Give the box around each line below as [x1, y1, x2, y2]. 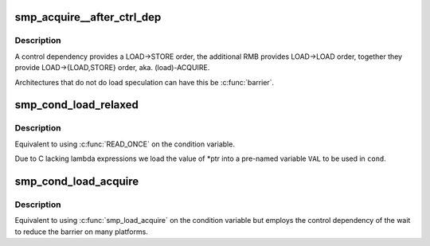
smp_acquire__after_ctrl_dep [14, 10, 162, 24]
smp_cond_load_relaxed [14, 98, 139, 111]
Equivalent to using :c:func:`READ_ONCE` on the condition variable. [14, 139, 235, 149]
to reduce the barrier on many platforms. [14, 227, 149, 236]
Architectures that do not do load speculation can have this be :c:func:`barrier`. [14, 77, 275, 87]
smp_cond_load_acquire [14, 174, 139, 188]
